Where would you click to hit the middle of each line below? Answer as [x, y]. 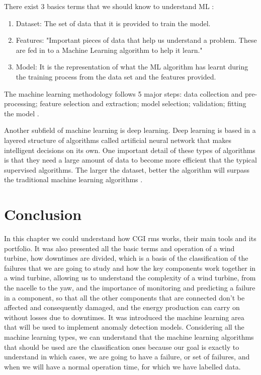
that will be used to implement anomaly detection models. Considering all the [124, 327]
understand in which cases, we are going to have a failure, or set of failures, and [127, 357]
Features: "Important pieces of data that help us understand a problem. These [136, 40]
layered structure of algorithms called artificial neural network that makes [118, 140]
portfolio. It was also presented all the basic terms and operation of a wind [119, 248]
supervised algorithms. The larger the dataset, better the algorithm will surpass [127, 169]
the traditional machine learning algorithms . [73, 179]
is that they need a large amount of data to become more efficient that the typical [130, 160]
